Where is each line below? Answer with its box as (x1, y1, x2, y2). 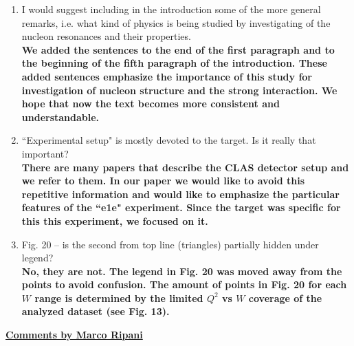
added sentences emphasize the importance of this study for (21, 69, 312, 83)
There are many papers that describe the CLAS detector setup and (21, 160, 349, 174)
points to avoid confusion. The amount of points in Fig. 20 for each (21, 277, 347, 292)
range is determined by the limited (34, 290, 203, 305)
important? (21, 146, 69, 160)
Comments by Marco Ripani (5, 327, 143, 342)
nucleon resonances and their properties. (21, 29, 191, 43)
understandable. (21, 109, 100, 124)
